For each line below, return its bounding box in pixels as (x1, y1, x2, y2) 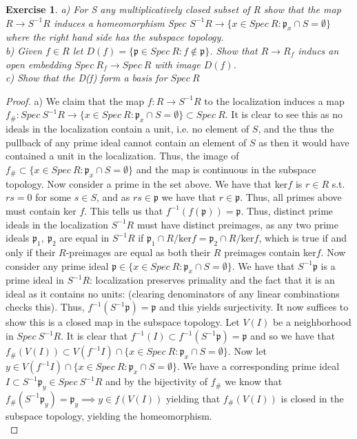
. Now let (227, 344, 267, 358)
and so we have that (250, 329, 336, 343)
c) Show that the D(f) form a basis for (6, 70, 167, 85)
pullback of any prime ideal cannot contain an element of (6, 135, 247, 149)
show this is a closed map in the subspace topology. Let (6, 315, 240, 329)
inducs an (298, 43, 339, 57)
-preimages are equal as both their (65, 244, 211, 259)
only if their (6, 244, 56, 259)
